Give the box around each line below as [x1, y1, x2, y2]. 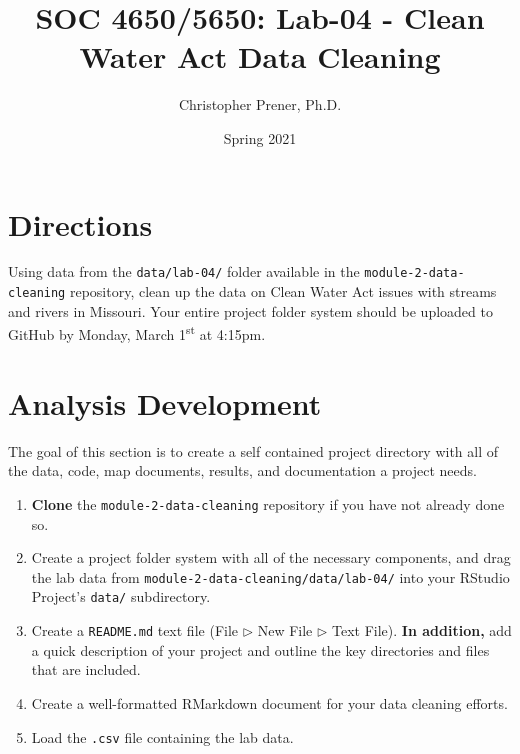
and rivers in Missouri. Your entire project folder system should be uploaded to [8, 300, 493, 321]
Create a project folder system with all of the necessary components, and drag [31, 547, 511, 568]
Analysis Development [8, 382, 322, 423]
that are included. [31, 659, 141, 680]
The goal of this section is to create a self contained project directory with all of [8, 440, 499, 461]
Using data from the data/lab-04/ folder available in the [8, 261, 360, 282]
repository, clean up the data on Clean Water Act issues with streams [69, 281, 497, 302]
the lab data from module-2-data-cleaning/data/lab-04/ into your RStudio [31, 566, 510, 587]
